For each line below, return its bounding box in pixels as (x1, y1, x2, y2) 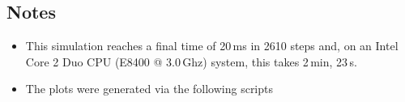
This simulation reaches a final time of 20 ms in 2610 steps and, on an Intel (25, 37, 399, 54)
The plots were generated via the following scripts (25, 80, 274, 97)
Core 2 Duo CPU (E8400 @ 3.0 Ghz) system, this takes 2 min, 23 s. (25, 53, 357, 70)
